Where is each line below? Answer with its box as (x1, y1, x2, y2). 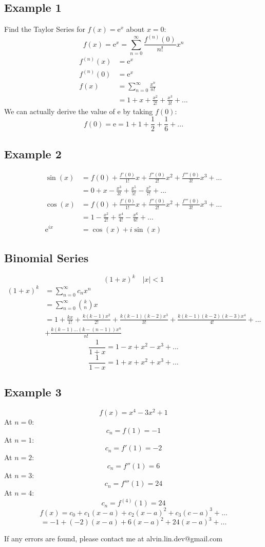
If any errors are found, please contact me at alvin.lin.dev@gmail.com (4, 533, 222, 544)
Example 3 (4, 384, 62, 400)
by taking (123, 105, 153, 116)
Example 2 (4, 145, 62, 161)
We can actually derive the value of (4, 105, 115, 116)
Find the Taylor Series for (4, 24, 85, 34)
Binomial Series (4, 249, 89, 265)
